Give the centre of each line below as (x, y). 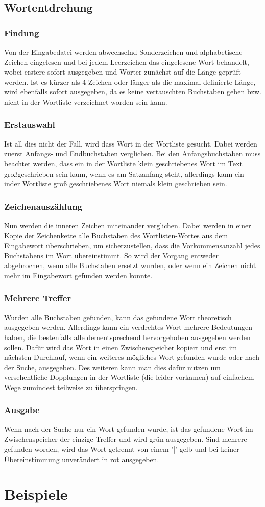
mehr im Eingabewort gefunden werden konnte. (78, 275)
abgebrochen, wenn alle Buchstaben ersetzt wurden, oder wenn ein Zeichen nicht (130, 265)
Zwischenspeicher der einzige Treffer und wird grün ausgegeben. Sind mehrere (126, 439)
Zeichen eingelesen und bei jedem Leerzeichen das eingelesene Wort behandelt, (127, 62)
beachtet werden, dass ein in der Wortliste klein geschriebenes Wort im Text (123, 163)
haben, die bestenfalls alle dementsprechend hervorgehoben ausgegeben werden (127, 337)
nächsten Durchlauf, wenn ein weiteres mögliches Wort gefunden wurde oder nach (132, 357)
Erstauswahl (30, 124)
